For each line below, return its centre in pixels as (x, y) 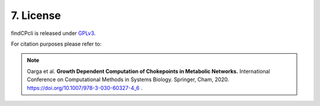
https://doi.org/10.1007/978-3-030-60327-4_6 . (85, 88)
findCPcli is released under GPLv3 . (53, 33)
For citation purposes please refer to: (56, 44)
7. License (36, 15)
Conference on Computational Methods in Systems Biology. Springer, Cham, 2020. (128, 79)
